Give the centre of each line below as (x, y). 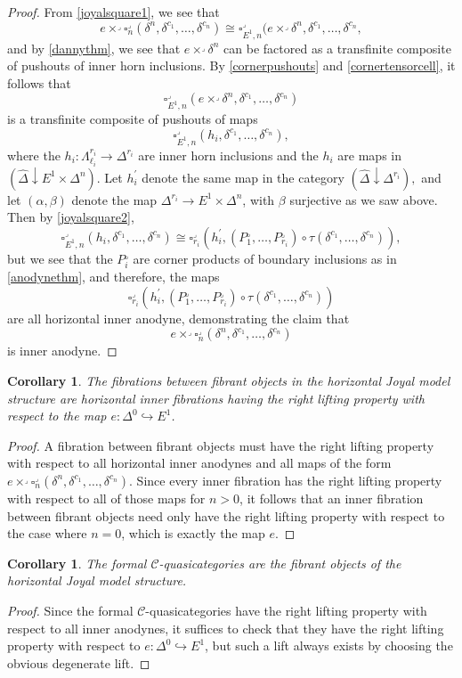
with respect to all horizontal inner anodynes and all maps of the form (199, 463)
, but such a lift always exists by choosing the (329, 645)
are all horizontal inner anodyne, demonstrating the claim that (178, 318)
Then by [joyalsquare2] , (71, 217)
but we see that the (60, 258)
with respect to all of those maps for (106, 498)
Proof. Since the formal (70, 610)
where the (34, 155)
